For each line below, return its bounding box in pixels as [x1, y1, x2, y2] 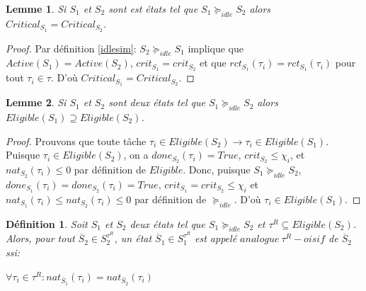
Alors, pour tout [6, 231, 75, 246]
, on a [123, 147, 149, 162]
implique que [188, 40, 244, 55]
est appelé [195, 231, 237, 246]
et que [199, 55, 227, 70]
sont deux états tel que [108, 95, 205, 110]
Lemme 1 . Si [6, 1, 67, 16]
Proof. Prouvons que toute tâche [6, 133, 147, 148]
